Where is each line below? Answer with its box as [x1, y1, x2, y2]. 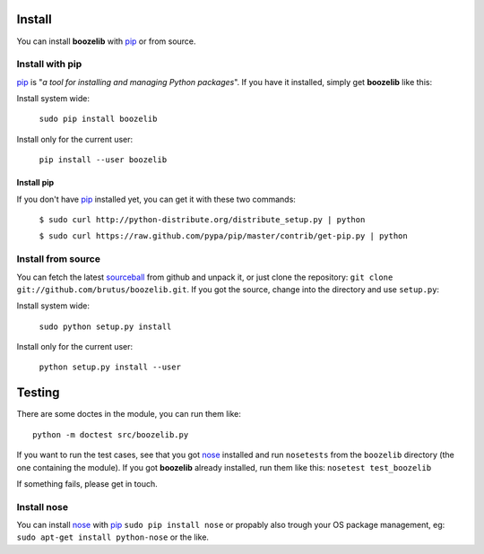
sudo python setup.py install [39, 321, 172, 332]
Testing [16, 385, 60, 401]
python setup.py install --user [39, 362, 181, 372]
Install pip [16, 177, 55, 188]
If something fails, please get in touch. [16, 478, 159, 489]
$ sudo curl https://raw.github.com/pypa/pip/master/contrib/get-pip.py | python [39, 231, 408, 241]
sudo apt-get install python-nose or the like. [16, 532, 210, 542]
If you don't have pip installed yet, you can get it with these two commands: [16, 194, 296, 204]
